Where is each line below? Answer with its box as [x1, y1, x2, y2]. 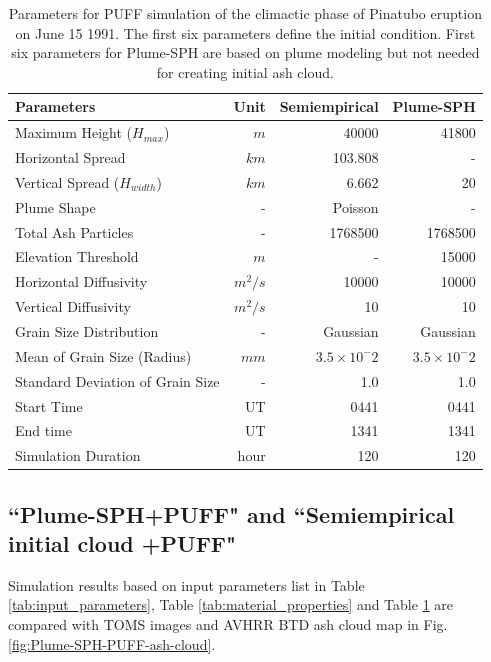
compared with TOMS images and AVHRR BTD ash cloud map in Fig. [8, 614, 448, 635]
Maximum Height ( [15, 122, 133, 143]
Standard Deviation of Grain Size [15, 370, 220, 391]
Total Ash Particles [15, 221, 134, 242]
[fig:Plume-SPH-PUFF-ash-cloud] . [8, 633, 216, 654]
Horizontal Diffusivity [15, 271, 148, 292]
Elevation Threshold [15, 246, 139, 267]
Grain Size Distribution [15, 320, 159, 341]
